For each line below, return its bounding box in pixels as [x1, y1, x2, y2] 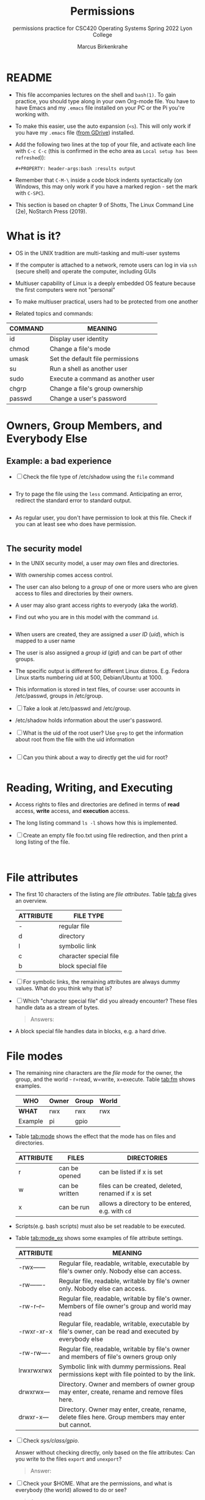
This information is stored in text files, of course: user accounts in [15, 686, 181, 693]
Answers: [30, 1015, 54, 1023]
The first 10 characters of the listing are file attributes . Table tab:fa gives [15, 891, 197, 898]
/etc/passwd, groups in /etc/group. [15, 692, 103, 700]
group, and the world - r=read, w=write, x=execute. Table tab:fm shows [15, 1075, 196, 1083]
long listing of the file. [15, 838, 70, 845]
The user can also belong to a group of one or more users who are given [15, 583, 198, 591]
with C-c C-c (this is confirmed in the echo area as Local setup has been [15, 147, 198, 154]
